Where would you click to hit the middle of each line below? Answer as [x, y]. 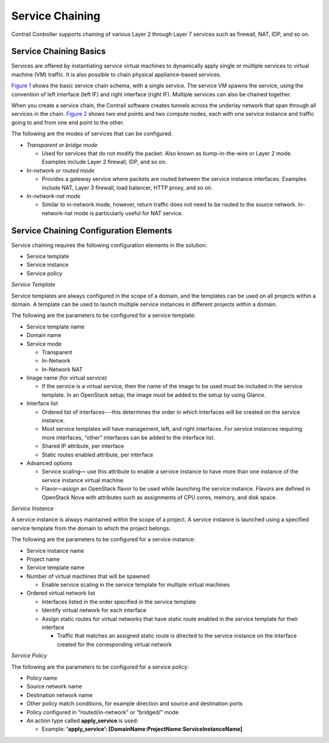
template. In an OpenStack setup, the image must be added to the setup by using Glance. [154, 395]
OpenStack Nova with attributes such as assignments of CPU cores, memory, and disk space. [159, 497]
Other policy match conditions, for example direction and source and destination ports [135, 703]
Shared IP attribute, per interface [83, 446]
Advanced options [49, 463]
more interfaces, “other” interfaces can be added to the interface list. [129, 437]
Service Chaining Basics [58, 52]
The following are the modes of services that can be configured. [92, 133]
